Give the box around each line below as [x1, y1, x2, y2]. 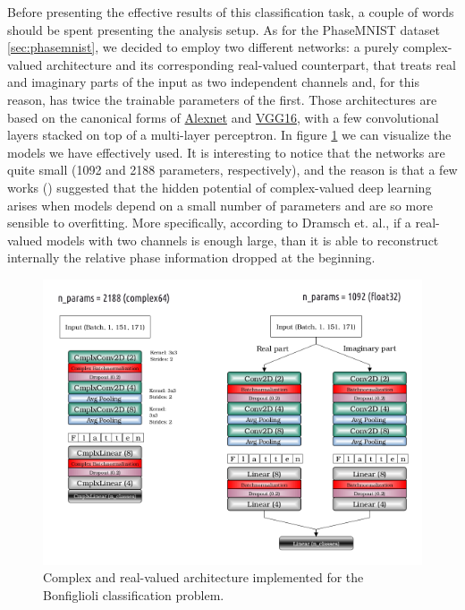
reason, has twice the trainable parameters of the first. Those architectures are [7, 90, 437, 108]
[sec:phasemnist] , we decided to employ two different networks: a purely [7, 38, 399, 56]
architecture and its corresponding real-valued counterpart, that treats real [46, 55, 456, 73]
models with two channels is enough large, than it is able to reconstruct [46, 230, 439, 249]
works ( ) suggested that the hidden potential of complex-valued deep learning [7, 177, 432, 196]
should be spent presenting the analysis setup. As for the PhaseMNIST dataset [7, 20, 440, 39]
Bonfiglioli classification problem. [43, 586, 224, 605]
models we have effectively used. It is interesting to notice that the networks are [7, 142, 445, 161]
